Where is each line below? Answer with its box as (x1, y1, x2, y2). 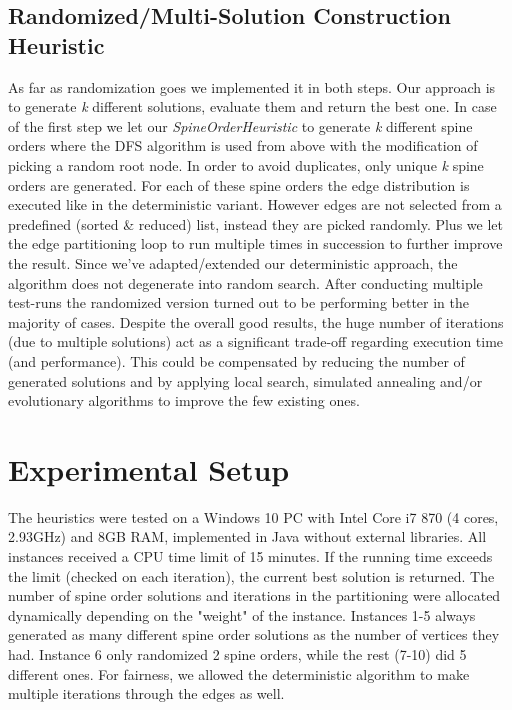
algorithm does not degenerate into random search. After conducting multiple (8, 272, 483, 293)
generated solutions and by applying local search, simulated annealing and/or (8, 370, 483, 391)
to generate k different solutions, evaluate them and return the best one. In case (8, 96, 497, 117)
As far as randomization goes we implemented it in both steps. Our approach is (8, 76, 496, 97)
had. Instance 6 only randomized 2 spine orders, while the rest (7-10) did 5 (8, 643, 467, 664)
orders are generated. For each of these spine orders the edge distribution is (8, 174, 470, 195)
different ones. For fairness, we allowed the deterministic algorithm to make (8, 663, 470, 684)
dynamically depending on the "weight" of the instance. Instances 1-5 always (8, 604, 476, 625)
